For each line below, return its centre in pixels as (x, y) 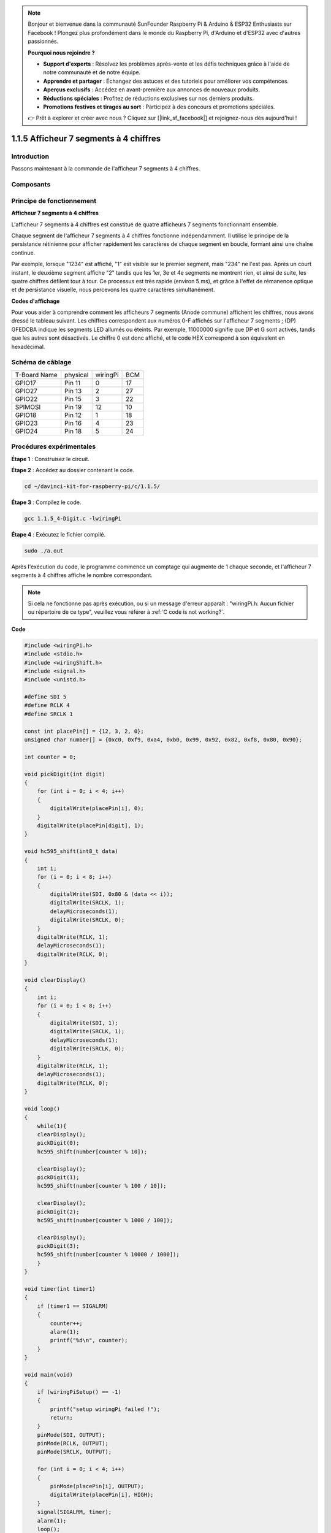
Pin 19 (73, 407)
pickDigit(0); (58, 1143)
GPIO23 (26, 423)
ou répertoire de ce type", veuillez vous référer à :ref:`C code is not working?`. (126, 612)
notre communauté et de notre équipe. (92, 72)
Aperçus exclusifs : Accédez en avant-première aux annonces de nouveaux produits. (152, 90)
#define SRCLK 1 (49, 714)
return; (62, 1417)
